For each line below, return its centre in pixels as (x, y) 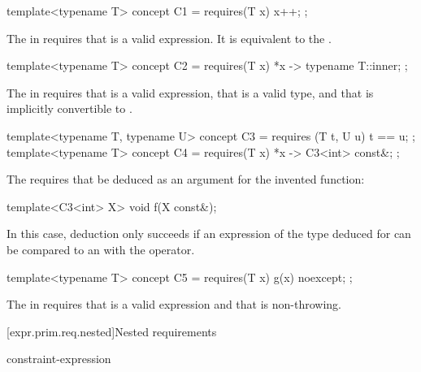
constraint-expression (59, 359)
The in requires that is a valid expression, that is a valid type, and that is (190, 92)
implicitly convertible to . (69, 108)
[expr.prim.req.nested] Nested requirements (112, 331)
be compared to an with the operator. (101, 249)
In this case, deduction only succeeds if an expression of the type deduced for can (209, 234)
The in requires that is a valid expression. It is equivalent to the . (169, 38)
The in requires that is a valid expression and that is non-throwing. (174, 304)
